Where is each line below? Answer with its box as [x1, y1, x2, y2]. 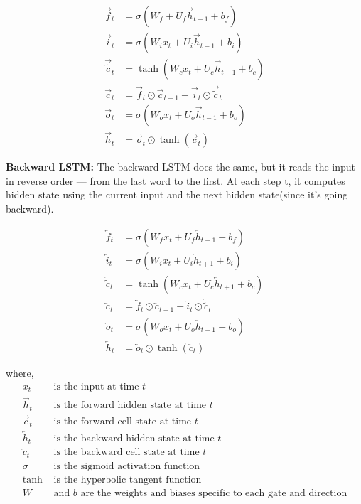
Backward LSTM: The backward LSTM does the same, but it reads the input [6, 159, 356, 174]
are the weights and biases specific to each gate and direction [80, 488, 347, 498]
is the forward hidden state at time [53, 400, 207, 411]
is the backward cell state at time [53, 447, 200, 458]
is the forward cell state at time [53, 416, 192, 427]
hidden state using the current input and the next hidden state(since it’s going [6, 187, 348, 202]
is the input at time [53, 381, 139, 392]
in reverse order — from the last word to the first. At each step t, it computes [6, 173, 345, 188]
